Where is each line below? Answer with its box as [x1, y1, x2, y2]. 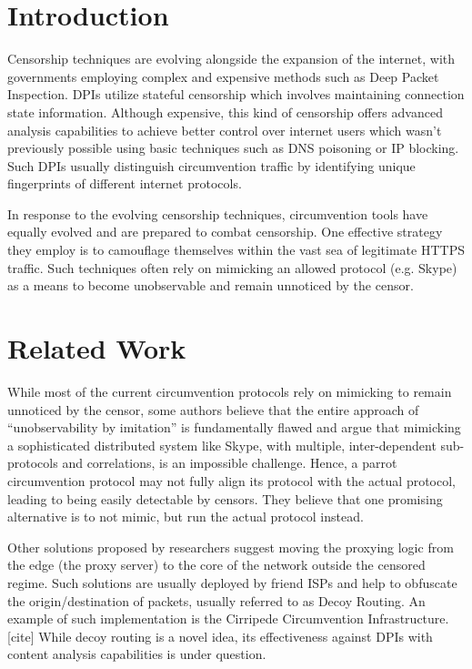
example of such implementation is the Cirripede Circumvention [7, 609, 364, 628]
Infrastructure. [367, 609, 449, 628]
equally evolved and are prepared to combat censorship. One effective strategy [7, 222, 443, 241]
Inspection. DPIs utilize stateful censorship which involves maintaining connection [7, 85, 465, 104]
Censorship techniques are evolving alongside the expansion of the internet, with [7, 49, 456, 68]
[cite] [7, 626, 35, 645]
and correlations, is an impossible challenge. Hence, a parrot [62, 453, 397, 472]
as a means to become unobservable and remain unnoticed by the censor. [7, 276, 414, 295]
